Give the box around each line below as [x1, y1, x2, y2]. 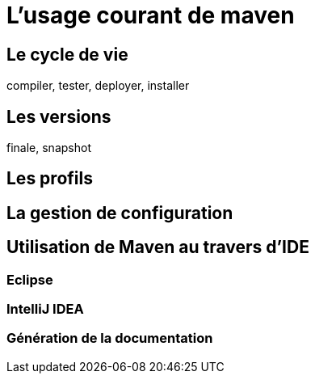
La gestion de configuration [6, 202, 233, 223]
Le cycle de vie [6, 44, 128, 65]
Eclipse [6, 271, 53, 288]
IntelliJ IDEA [6, 301, 84, 318]
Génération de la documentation [6, 330, 213, 347]
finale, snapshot [6, 141, 91, 155]
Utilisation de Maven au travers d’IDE [6, 237, 309, 258]
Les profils [6, 168, 93, 189]
